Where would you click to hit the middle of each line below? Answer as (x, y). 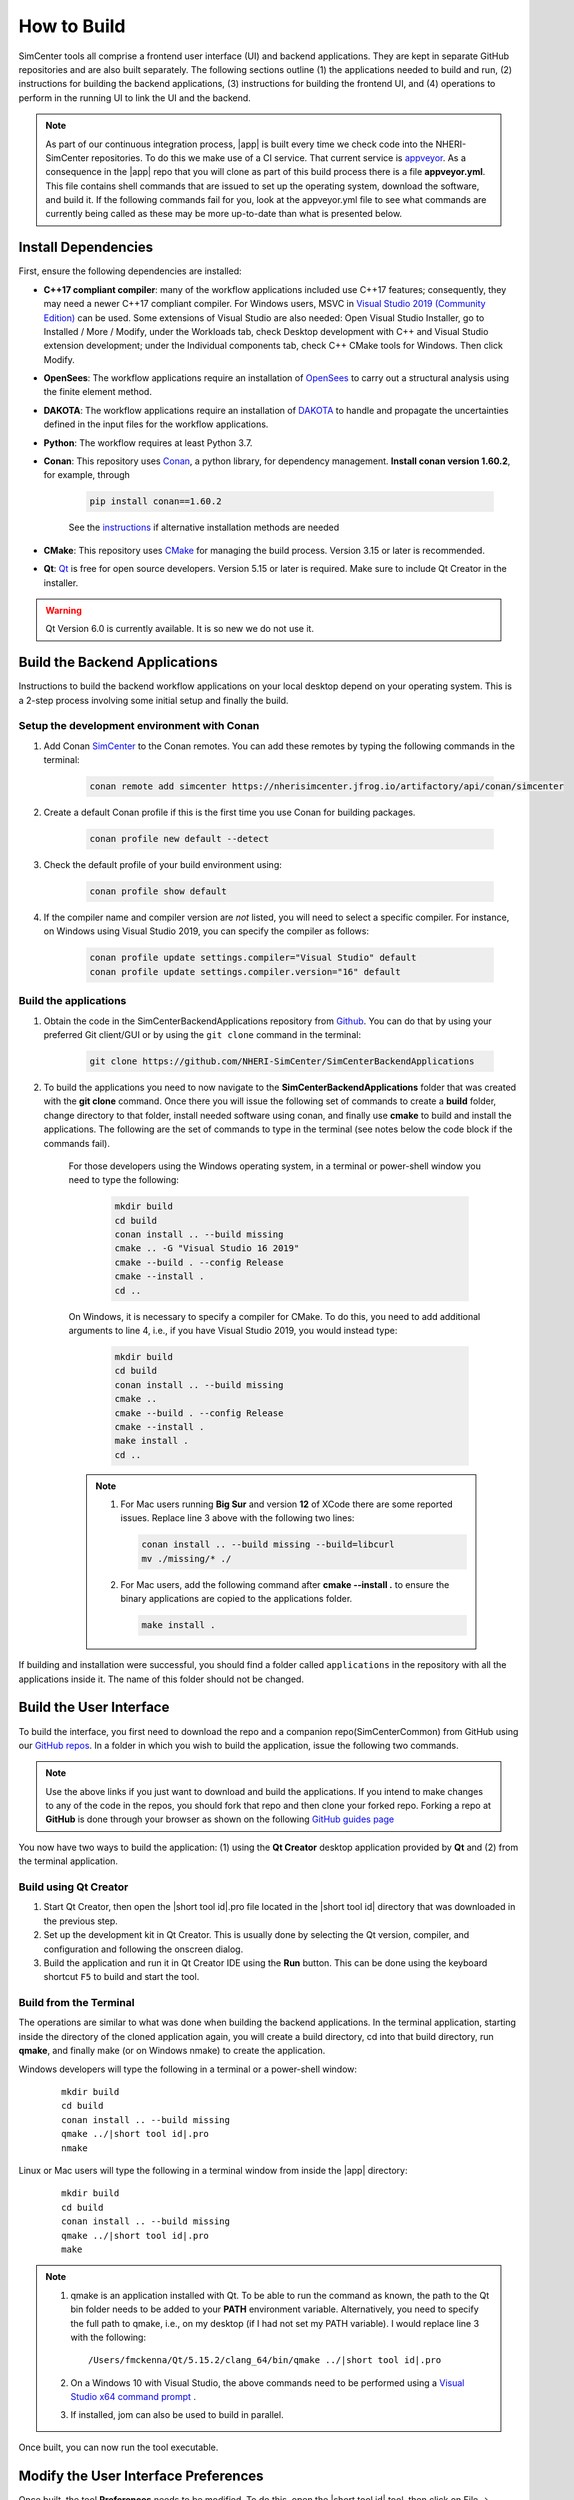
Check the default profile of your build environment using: (162, 865)
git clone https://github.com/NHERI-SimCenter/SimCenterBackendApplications (282, 1061)
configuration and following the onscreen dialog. (143, 1949)
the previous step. (81, 1921)
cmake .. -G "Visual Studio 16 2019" (207, 1248)
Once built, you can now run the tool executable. (118, 2447)
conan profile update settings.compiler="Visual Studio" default (253, 958)
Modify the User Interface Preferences (141, 2475)
